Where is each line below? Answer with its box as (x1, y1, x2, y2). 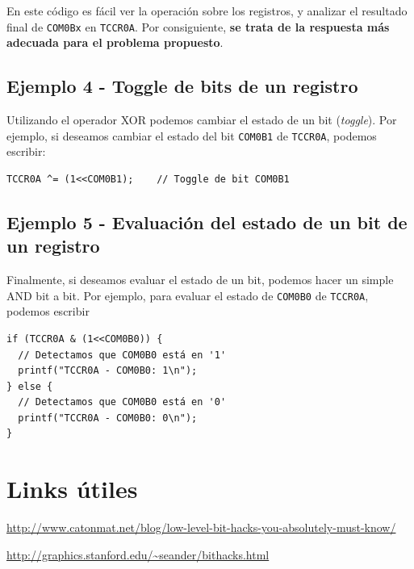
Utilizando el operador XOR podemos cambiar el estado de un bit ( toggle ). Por (6, 111, 397, 128)
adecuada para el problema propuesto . (6, 34, 224, 51)
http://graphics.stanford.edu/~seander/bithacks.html (6, 546, 270, 563)
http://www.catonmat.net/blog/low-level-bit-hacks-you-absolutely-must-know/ (6, 519, 396, 536)
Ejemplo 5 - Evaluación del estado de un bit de (6, 209, 408, 234)
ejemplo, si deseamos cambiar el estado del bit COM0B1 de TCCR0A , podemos (6, 127, 377, 144)
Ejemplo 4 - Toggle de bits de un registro (6, 73, 358, 98)
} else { (6, 380, 53, 392)
